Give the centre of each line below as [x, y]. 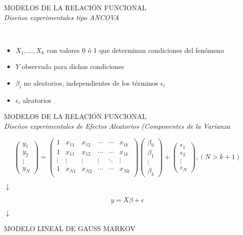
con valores [63, 50]
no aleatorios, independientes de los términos [91, 82]
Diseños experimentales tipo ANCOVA [62, 17]
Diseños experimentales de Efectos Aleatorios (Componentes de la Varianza [117, 126]
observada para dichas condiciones [73, 66]
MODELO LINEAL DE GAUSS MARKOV [70, 228]
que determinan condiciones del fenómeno [161, 50]
